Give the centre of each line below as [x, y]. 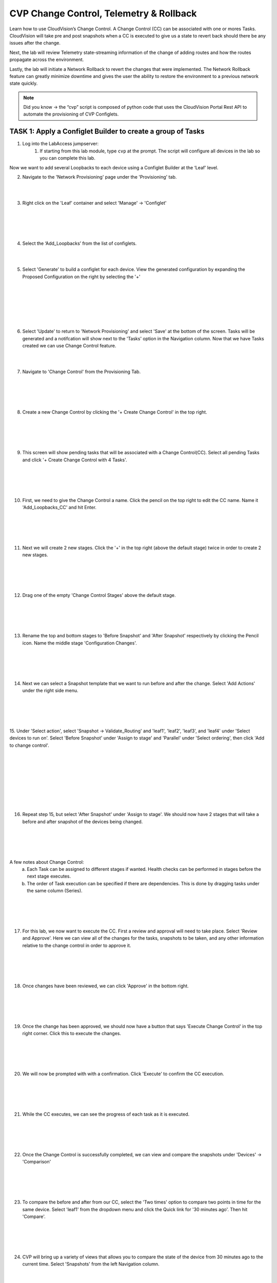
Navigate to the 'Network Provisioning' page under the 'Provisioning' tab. [100, 177]
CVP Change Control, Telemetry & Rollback [103, 13]
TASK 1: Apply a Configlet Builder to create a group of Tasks [107, 132]
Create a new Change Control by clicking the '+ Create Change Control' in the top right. [115, 412]
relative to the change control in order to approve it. [77, 945]
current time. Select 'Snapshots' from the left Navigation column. [91, 1264]
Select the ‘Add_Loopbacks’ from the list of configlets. [80, 243]
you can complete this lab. [68, 158]
